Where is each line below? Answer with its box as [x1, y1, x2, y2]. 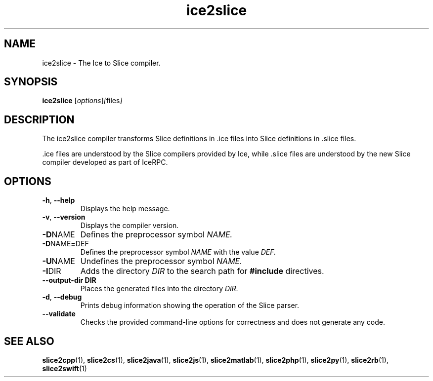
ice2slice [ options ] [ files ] [42, 96, 123, 105]
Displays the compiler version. [80, 221, 179, 230]
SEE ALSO [4, 335, 54, 347]
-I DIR [42, 266, 61, 276]
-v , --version [42, 213, 86, 222]
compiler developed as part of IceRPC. [42, 158, 168, 167]
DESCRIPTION [4, 113, 75, 126]
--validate [42, 309, 76, 318]
